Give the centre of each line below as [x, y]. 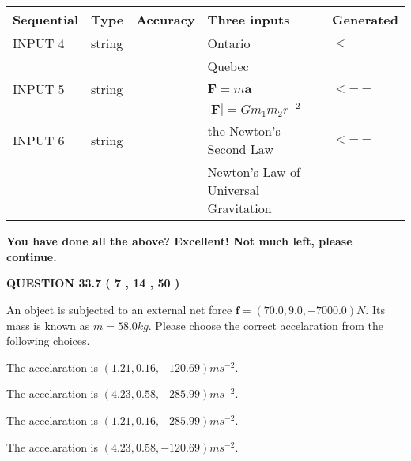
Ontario [229, 43]
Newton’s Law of [254, 172]
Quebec [228, 66]
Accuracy [166, 19]
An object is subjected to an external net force [119, 310]
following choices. [48, 341]
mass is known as [48, 325]
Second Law [240, 149]
